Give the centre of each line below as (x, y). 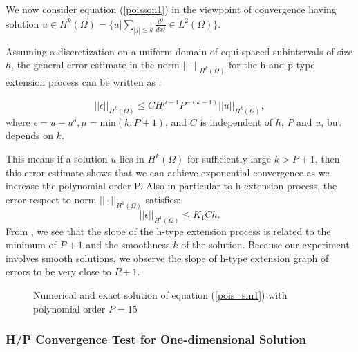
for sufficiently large (229, 159)
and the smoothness (128, 244)
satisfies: (163, 199)
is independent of (236, 121)
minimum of (31, 244)
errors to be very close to (58, 271)
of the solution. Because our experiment (265, 244)
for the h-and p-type (272, 65)
